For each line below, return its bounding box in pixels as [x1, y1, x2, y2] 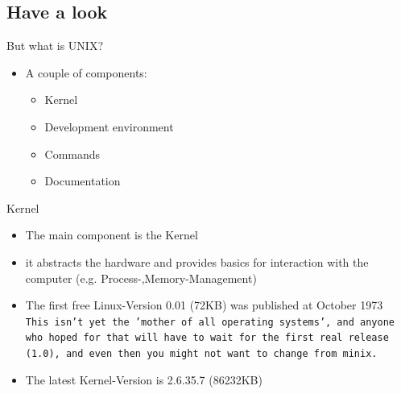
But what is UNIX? [6, 37, 104, 54]
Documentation [44, 172, 121, 189]
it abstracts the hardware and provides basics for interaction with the [25, 253, 369, 270]
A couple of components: [25, 64, 147, 81]
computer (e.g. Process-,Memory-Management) [25, 269, 257, 286]
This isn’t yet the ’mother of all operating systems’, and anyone [25, 316, 395, 328]
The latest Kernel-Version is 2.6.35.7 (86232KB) [25, 371, 263, 388]
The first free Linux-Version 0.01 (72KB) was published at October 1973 [25, 297, 383, 313]
